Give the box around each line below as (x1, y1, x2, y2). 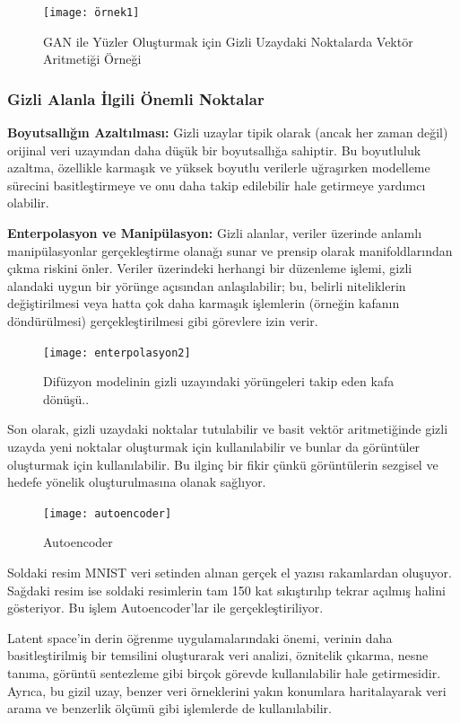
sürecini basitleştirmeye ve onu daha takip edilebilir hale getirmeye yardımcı (7, 175, 426, 194)
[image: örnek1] (43, 6, 140, 19)
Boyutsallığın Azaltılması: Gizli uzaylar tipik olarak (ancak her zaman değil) (7, 123, 448, 142)
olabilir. (7, 193, 49, 212)
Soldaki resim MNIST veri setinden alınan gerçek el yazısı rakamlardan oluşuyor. (7, 563, 453, 582)
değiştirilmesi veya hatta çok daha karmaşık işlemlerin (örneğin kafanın (7, 294, 400, 313)
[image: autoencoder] (43, 507, 172, 520)
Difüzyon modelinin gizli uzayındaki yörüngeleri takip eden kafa (43, 372, 395, 391)
